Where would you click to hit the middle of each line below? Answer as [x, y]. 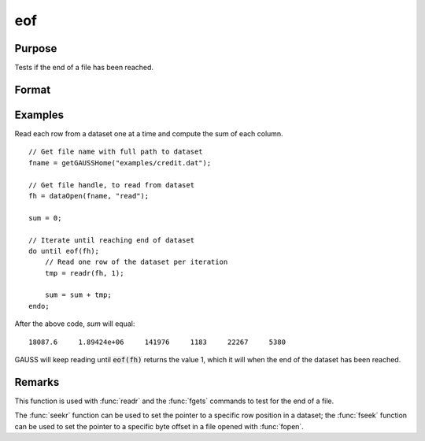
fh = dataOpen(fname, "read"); [89, 196]
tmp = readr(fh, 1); [84, 273]
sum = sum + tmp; [78, 295]
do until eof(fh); [64, 251]
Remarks [37, 382]
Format [33, 89]
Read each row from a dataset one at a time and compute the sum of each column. [149, 133]
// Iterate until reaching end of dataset [112, 240]
